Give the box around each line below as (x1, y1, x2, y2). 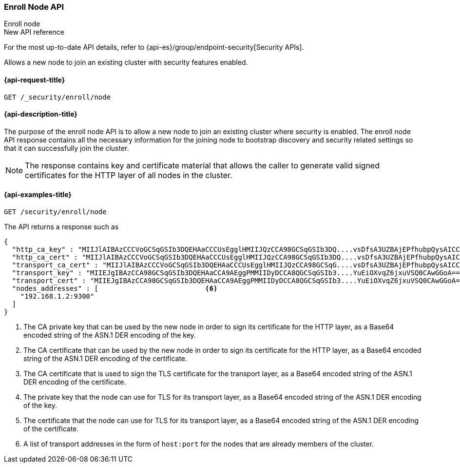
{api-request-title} (4, 75, 65, 84)
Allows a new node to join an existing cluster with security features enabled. (4, 58, 248, 67)
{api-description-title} (4, 110, 77, 119)
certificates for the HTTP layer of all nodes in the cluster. (25, 170, 232, 180)
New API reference (4, 28, 64, 37)
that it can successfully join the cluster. (4, 143, 129, 152)
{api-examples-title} (4, 190, 72, 199)
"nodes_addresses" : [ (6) (12, 284, 218, 293)
